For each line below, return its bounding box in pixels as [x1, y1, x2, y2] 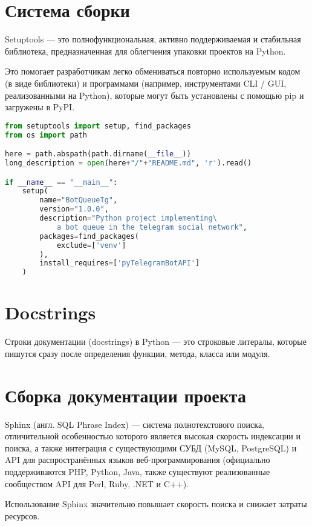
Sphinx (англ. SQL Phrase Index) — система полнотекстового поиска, [5, 418, 264, 430]
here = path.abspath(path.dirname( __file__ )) [5, 150, 191, 159]
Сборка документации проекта [5, 382, 246, 407]
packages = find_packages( [39, 231, 139, 241]
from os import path [5, 130, 88, 139]
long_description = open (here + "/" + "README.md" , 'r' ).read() [5, 158, 252, 167]
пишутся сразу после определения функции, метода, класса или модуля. [5, 347, 270, 359]
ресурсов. [5, 509, 40, 522]
